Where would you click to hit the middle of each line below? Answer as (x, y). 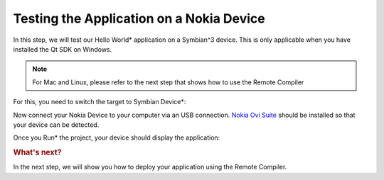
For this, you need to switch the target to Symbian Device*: (100, 102)
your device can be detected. (56, 125)
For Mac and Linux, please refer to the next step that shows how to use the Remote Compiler (168, 82)
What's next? (37, 152)
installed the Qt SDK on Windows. (63, 49)
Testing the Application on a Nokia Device (139, 18)
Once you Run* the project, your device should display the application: (117, 137)
